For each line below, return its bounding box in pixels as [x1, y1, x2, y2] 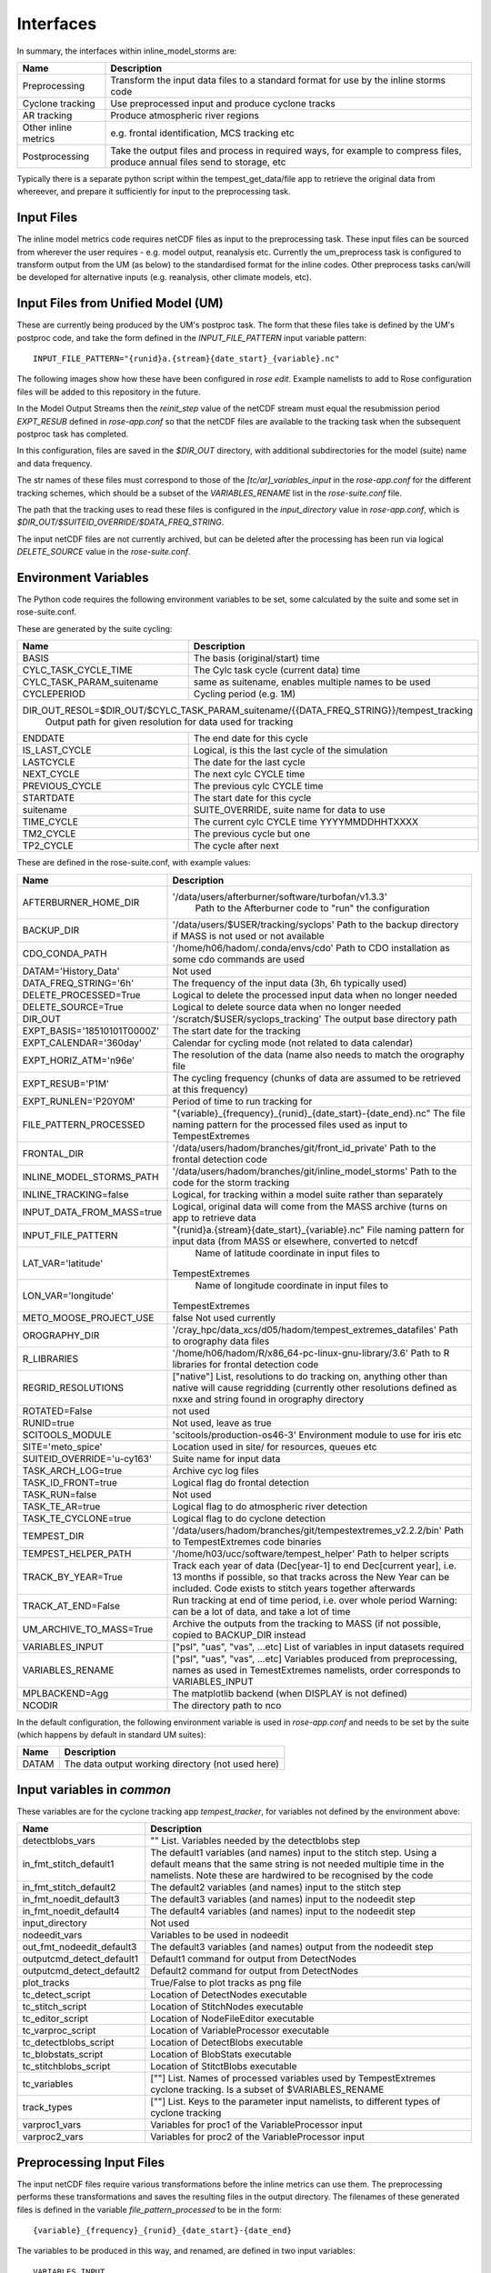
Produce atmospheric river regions [110, 109, 259, 122]
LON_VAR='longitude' [22, 1289, 115, 1302]
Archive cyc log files [172, 1464, 259, 1477]
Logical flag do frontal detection [172, 1476, 309, 1488]
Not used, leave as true [172, 1417, 272, 1429]
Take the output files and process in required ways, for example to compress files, [110, 144, 463, 156]
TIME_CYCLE [22, 816, 79, 828]
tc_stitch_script [22, 2000, 87, 2013]
